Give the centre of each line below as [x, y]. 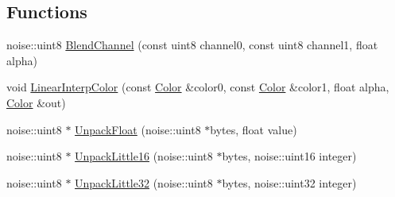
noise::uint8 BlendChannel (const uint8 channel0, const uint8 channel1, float [192, 45]
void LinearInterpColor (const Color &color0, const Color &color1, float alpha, [198, 87]
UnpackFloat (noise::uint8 [138, 129]
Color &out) [36, 102]
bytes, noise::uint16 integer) [289, 156]
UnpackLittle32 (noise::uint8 [144, 182]
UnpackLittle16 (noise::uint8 [144, 156]
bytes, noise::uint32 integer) [289, 182]
